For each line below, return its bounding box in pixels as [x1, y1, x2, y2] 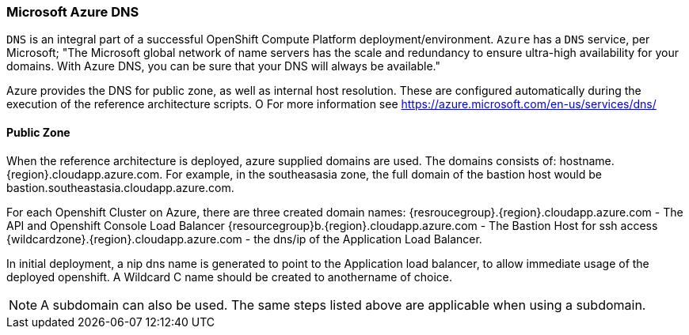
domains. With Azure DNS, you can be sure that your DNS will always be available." [6, 59, 440, 73]
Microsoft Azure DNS [6, 4, 139, 20]
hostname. [559, 153, 615, 167]
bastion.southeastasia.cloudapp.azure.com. [6, 180, 234, 194]
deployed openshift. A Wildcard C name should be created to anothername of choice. [6, 269, 453, 284]
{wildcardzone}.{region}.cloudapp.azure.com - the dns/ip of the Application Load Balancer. [6, 231, 482, 246]
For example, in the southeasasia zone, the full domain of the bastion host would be [166, 167, 602, 181]
